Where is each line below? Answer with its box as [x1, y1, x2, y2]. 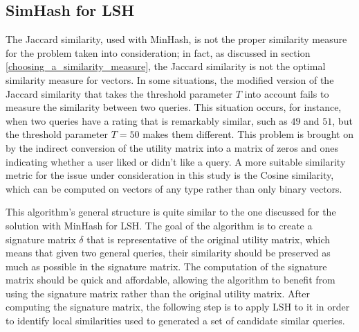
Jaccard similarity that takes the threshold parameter [6, 86, 233, 101]
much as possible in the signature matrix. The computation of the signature [6, 259, 327, 273]
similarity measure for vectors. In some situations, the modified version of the [6, 72, 334, 87]
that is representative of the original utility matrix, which [86, 231, 331, 246]
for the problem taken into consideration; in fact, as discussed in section [6, 45, 311, 60]
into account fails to [244, 86, 329, 101]
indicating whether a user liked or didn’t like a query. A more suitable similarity [6, 154, 346, 168]
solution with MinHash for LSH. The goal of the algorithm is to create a [6, 218, 313, 232]
